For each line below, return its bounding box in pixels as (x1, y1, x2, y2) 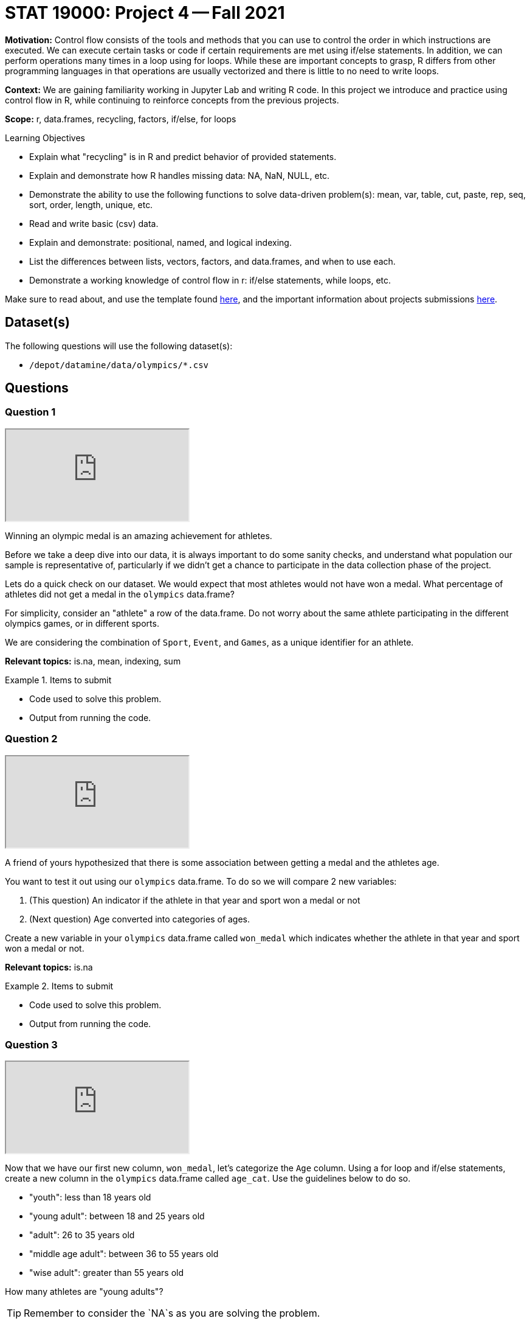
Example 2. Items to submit (5, 980, 114, 991)
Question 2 (5, 733, 58, 745)
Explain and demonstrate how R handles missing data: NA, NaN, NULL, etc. (29, 170, 330, 181)
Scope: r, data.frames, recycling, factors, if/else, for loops (5, 113, 236, 124)
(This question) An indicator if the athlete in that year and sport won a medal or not (29, 894, 360, 905)
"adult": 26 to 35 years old (29, 1230, 135, 1241)
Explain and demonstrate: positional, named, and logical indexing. (29, 237, 292, 248)
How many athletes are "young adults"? (5, 1286, 163, 1297)
